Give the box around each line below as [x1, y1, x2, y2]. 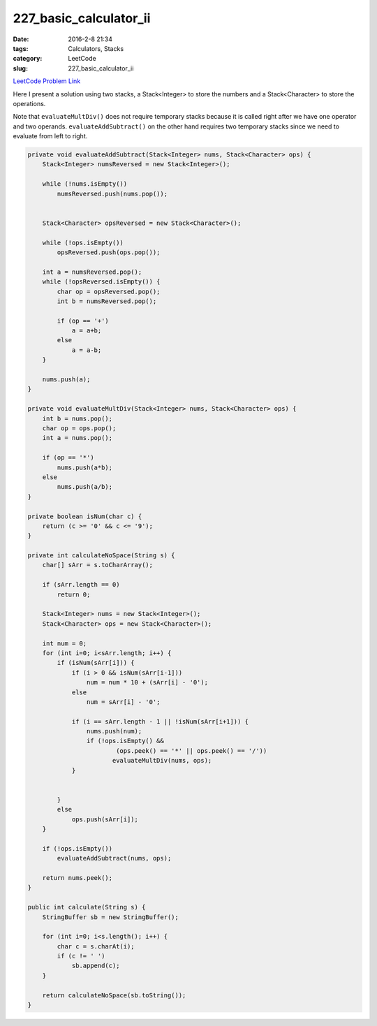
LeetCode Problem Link [13, 77, 81, 85]
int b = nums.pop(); [42, 414, 113, 423]
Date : [13, 35, 29, 43]
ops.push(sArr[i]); [71, 815, 139, 823]
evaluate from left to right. [13, 132, 88, 140]
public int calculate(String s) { [27, 903, 146, 911]
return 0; [57, 590, 91, 599]
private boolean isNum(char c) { [27, 512, 142, 520]
